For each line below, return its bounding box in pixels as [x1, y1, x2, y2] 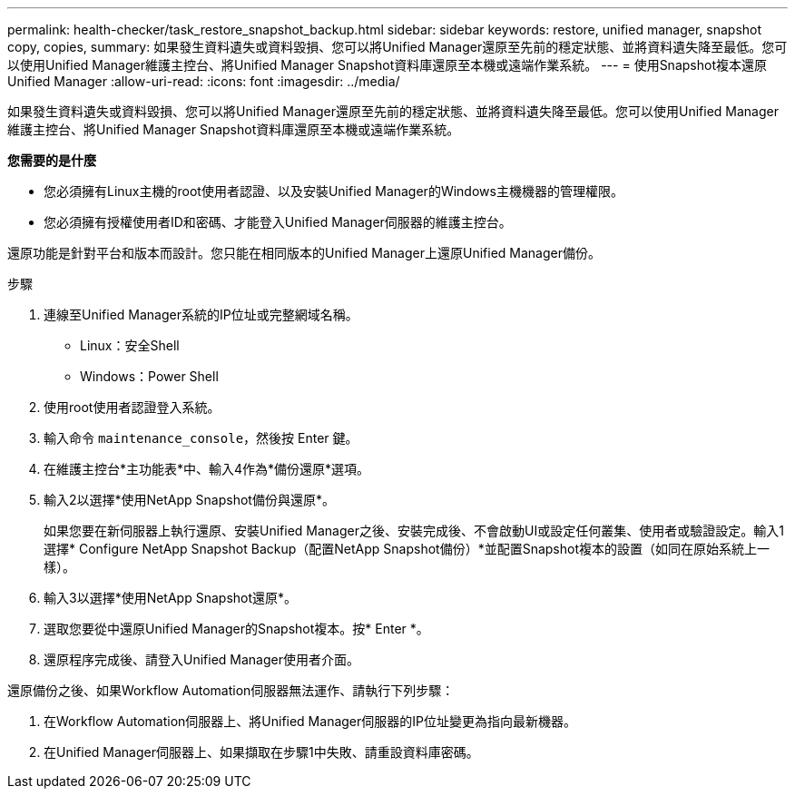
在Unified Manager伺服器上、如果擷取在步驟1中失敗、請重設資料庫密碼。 [44, 744, 479, 760]
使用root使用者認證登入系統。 [44, 399, 221, 415]
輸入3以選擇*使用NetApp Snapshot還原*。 [44, 590, 298, 605]
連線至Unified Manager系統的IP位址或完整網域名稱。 [44, 307, 358, 322]
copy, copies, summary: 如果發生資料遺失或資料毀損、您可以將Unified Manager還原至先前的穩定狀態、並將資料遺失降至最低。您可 [7, 39, 788, 54]
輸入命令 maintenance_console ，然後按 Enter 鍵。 [44, 430, 358, 446]
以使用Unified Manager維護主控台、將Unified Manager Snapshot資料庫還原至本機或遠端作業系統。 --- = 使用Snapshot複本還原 [7, 57, 767, 73]
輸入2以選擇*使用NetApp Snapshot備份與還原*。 [44, 492, 335, 507]
